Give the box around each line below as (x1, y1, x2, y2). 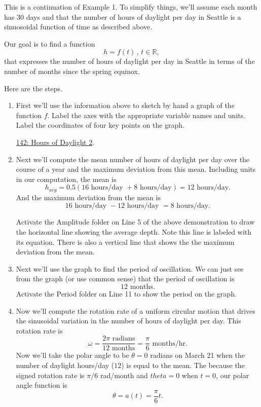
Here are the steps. (4, 83, 62, 93)
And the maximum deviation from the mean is (16, 192, 161, 202)
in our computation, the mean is (16, 173, 117, 184)
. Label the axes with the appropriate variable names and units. (47, 109, 246, 120)
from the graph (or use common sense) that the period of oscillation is (16, 273, 235, 284)
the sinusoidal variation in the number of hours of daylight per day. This (16, 315, 241, 326)
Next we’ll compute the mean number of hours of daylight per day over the (16, 154, 250, 164)
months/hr (152, 340, 186, 347)
